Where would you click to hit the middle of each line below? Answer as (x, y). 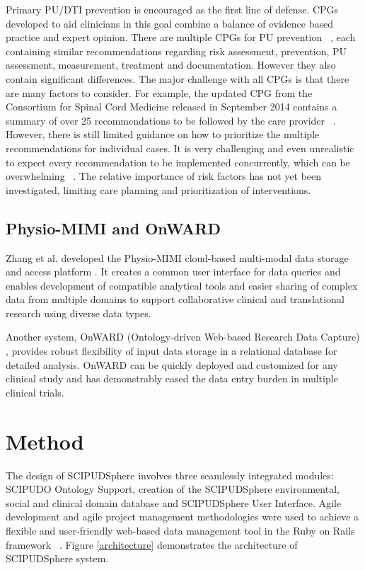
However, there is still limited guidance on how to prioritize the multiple (163, 134)
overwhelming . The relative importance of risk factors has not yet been (164, 176)
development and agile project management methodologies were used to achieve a (182, 517)
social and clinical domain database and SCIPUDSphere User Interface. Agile (174, 502)
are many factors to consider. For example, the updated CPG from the (159, 92)
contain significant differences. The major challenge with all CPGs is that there (178, 78)
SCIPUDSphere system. (57, 558)
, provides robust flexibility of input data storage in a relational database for (172, 351)
